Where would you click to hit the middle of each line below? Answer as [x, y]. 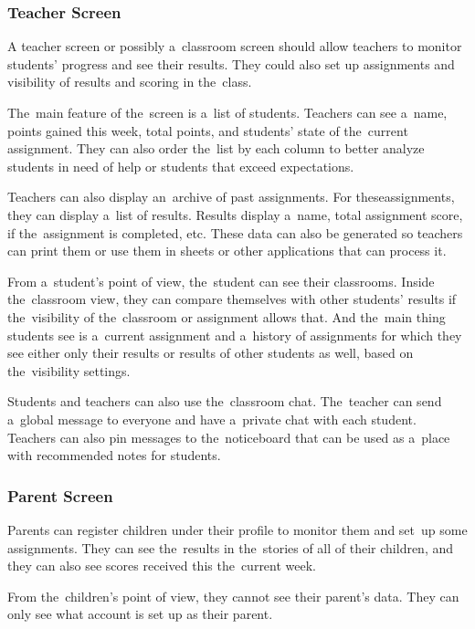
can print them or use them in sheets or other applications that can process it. [227, 251]
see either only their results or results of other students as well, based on [211, 353]
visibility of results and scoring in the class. [130, 82]
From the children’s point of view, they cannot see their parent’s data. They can [233, 596]
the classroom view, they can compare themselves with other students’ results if [232, 299]
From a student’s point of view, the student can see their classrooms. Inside [221, 281]
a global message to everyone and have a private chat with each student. [212, 419]
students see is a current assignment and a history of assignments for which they [235, 335]
